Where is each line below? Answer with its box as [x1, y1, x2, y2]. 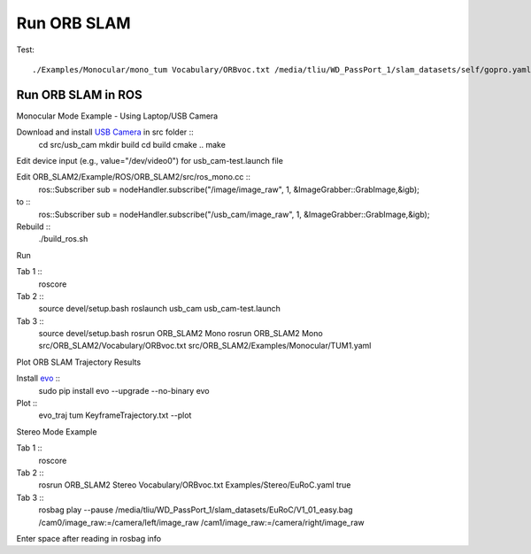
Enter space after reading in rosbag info [16, 533, 162, 543]
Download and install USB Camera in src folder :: [16, 127, 194, 137]
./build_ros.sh [38, 234, 88, 244]
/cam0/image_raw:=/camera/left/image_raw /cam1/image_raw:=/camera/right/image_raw [38, 517, 365, 527]
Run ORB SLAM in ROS [16, 87, 143, 102]
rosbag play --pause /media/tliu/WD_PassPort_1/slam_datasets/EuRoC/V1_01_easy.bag [38, 504, 353, 515]
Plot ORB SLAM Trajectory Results [16, 357, 142, 367]
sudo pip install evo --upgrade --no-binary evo [38, 385, 210, 396]
